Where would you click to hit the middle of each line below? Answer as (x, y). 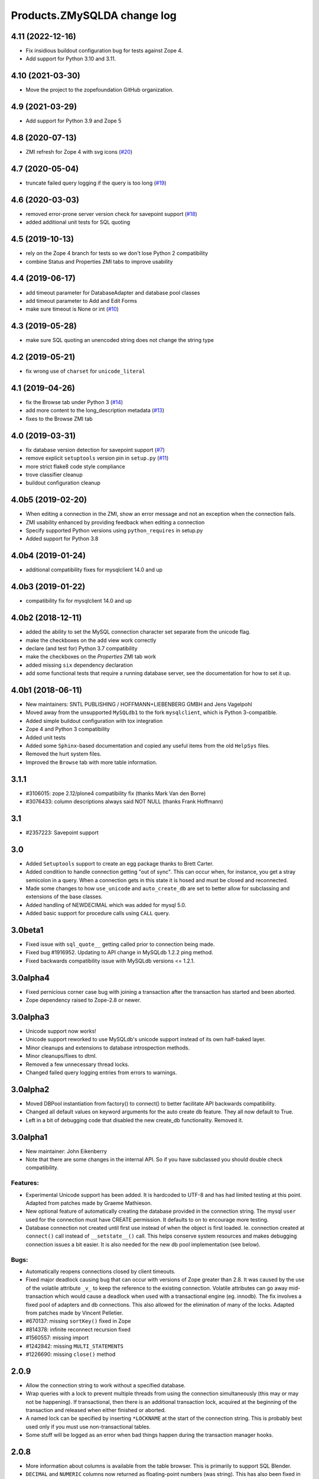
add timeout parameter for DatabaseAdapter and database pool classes (113, 292)
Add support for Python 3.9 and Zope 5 (74, 121)
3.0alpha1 (29, 1137)
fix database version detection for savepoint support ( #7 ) (95, 450)
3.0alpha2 (30, 1089)
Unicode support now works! (61, 1031)
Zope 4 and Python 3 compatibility (68, 729)
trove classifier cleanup (54, 474)
